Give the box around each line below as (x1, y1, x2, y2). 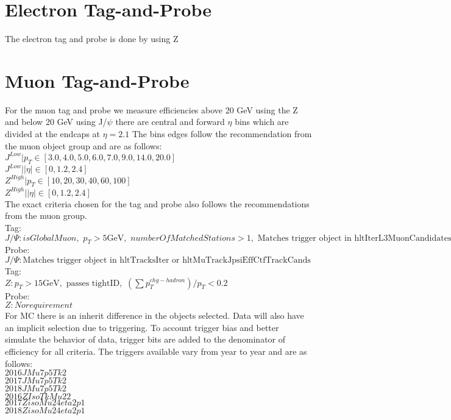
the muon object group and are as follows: (5, 139, 162, 152)
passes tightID (66, 279, 120, 288)
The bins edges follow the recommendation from (132, 127, 312, 140)
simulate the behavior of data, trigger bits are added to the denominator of (5, 333, 286, 346)
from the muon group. (5, 209, 87, 222)
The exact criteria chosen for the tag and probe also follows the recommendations (5, 197, 310, 210)
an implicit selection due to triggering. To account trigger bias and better (5, 321, 279, 333)
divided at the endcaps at (5, 127, 101, 140)
